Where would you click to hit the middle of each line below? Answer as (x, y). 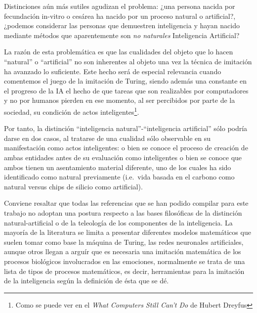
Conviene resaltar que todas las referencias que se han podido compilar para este (126, 203)
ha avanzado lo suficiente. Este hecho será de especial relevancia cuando (113, 71)
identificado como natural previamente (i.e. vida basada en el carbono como (119, 177)
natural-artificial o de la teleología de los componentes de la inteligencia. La (118, 222)
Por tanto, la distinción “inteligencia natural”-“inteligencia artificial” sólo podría (126, 128)
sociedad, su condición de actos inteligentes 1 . (72, 111)
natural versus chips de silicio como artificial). (73, 186)
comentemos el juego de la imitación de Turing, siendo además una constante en (126, 81)
